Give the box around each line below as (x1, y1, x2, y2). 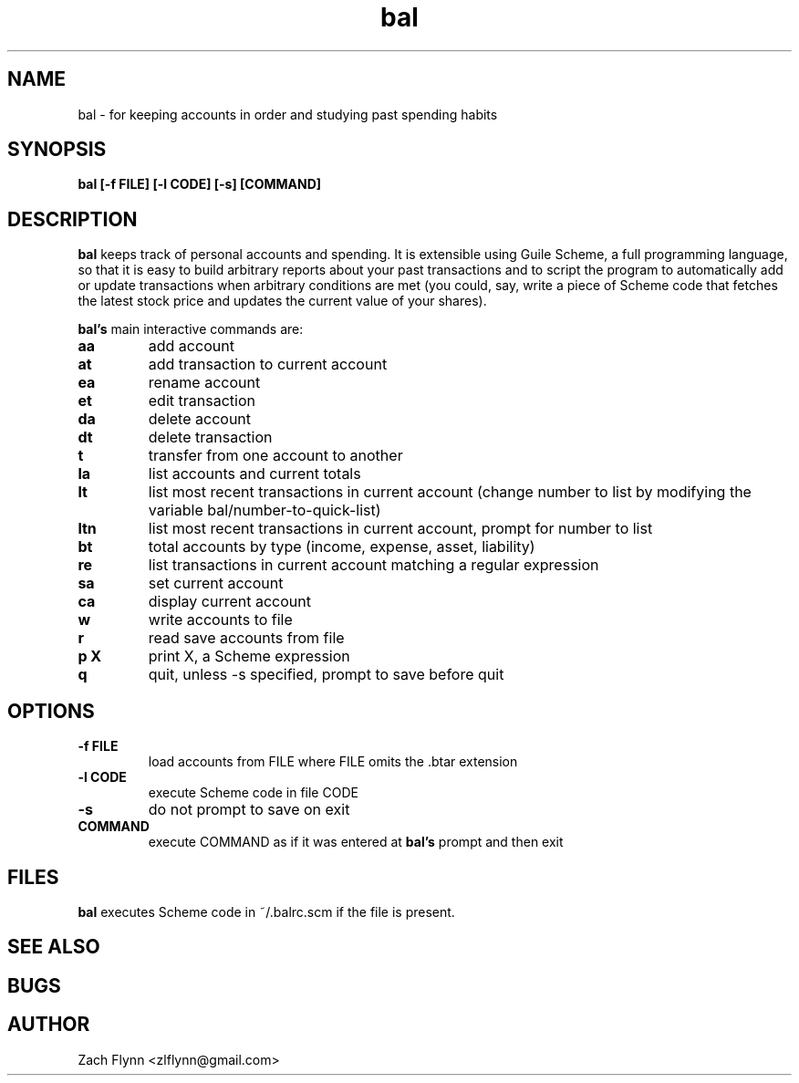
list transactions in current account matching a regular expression (148, 556, 599, 575)
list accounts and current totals (148, 464, 361, 484)
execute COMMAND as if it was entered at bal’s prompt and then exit (148, 834, 564, 850)
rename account (148, 373, 261, 392)
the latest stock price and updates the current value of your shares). (78, 293, 487, 309)
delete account (148, 410, 252, 429)
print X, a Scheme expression (148, 647, 350, 666)
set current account (148, 574, 284, 593)
